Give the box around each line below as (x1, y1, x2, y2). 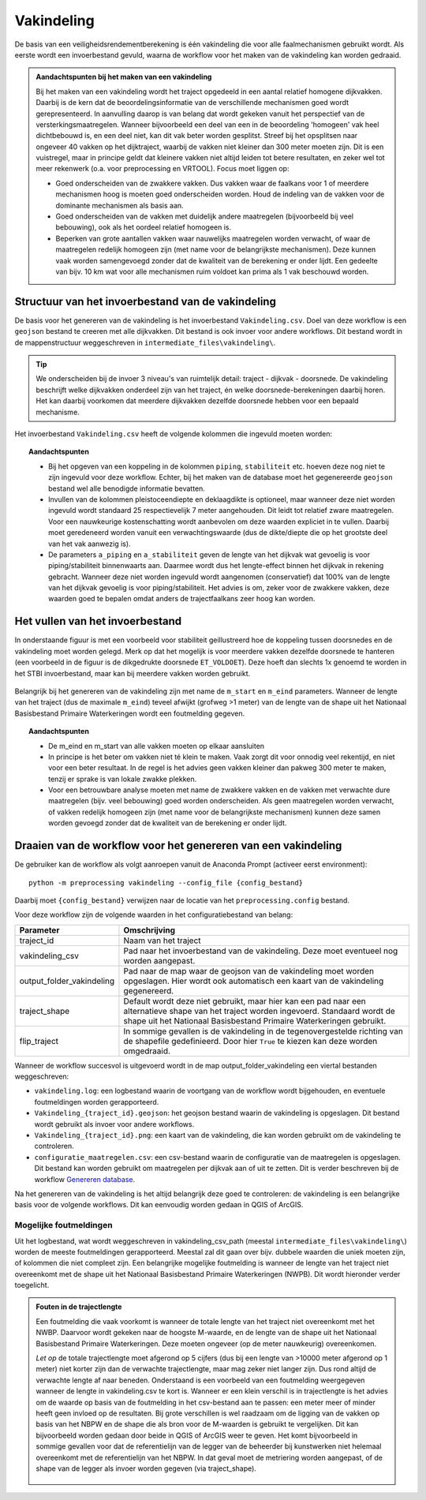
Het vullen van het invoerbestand (14, 615, 182, 628)
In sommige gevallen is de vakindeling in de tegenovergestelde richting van (123, 1026, 404, 1037)
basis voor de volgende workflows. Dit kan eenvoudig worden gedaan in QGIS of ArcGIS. (14, 1200, 304, 1210)
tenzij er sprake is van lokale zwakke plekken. (48, 774, 197, 784)
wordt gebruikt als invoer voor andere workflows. (34, 1119, 195, 1128)
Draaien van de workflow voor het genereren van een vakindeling (14, 839, 342, 852)
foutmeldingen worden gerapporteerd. (34, 1097, 159, 1106)
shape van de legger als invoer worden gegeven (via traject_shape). (35, 1464, 256, 1473)
